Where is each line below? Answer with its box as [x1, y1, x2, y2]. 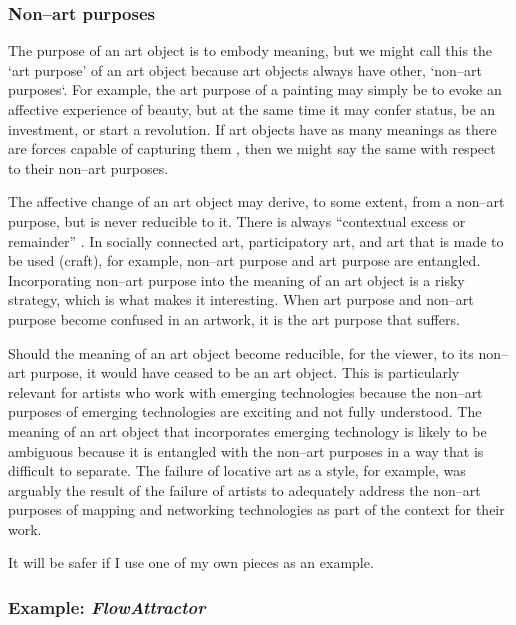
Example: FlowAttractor [8, 594, 206, 619]
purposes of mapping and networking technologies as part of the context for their [8, 499, 505, 520]
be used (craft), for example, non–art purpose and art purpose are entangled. [8, 250, 481, 271]
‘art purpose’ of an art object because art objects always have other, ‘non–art [8, 59, 482, 80]
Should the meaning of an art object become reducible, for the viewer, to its [8, 342, 474, 363]
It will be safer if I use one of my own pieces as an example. [8, 552, 374, 573]
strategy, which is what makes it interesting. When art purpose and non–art [8, 289, 474, 310]
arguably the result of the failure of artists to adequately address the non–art [8, 479, 481, 500]
